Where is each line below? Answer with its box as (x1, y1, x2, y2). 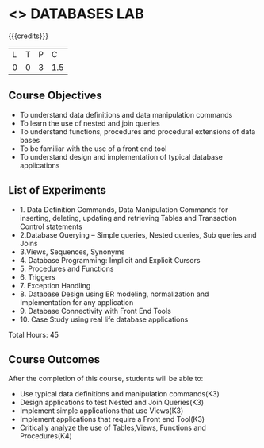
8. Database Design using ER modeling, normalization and (19, 289, 209, 299)
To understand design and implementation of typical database (19, 152, 224, 161)
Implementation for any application (19, 297, 134, 307)
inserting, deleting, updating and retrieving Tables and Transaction (19, 213, 238, 222)
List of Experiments (8, 183, 107, 197)
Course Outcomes (8, 353, 101, 366)
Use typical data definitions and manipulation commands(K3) (19, 389, 220, 399)
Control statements (19, 222, 83, 231)
